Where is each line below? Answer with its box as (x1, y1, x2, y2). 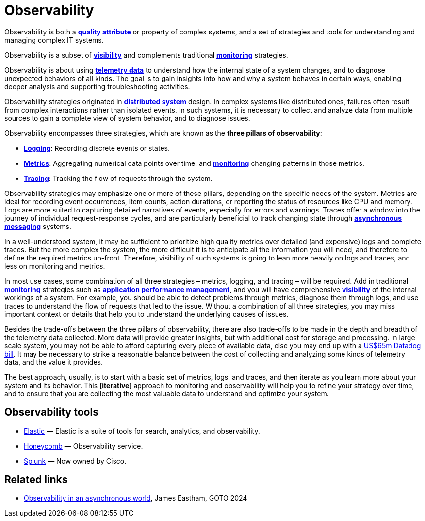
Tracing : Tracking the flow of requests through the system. (24, 174, 212, 182)
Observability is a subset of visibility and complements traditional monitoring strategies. (4, 50, 288, 59)
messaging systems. (4, 222, 72, 230)
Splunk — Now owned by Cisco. (24, 456, 127, 465)
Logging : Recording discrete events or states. (24, 144, 170, 152)
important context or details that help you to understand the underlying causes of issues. (4, 309, 289, 318)
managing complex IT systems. (4, 35, 104, 44)
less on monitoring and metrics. (4, 261, 105, 270)
